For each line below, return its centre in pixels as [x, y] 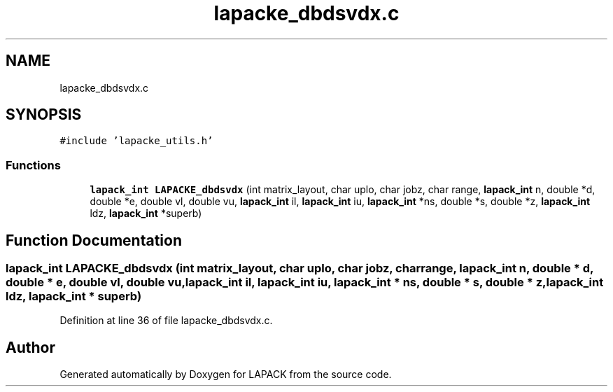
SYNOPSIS [44, 115]
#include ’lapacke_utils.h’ [136, 141]
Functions [33, 165]
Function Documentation [94, 240]
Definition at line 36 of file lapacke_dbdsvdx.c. [166, 321]
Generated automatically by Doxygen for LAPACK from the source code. [226, 374]
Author [30, 347]
